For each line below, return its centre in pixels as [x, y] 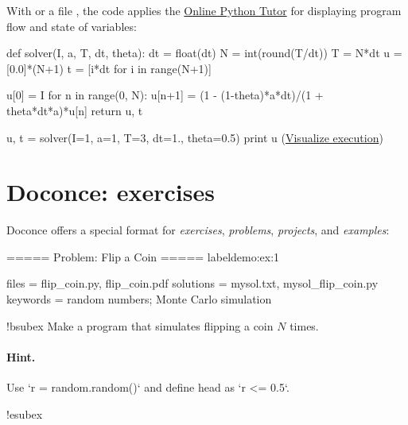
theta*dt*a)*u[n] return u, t [75, 110]
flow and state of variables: [72, 26]
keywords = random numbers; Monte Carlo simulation [139, 299]
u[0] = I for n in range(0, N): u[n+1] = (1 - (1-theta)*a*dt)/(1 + [165, 95]
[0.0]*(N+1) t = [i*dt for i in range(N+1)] [109, 68]
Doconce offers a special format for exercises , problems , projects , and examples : [198, 230]
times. [304, 325]
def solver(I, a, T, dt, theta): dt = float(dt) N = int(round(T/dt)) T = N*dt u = [204, 53]
